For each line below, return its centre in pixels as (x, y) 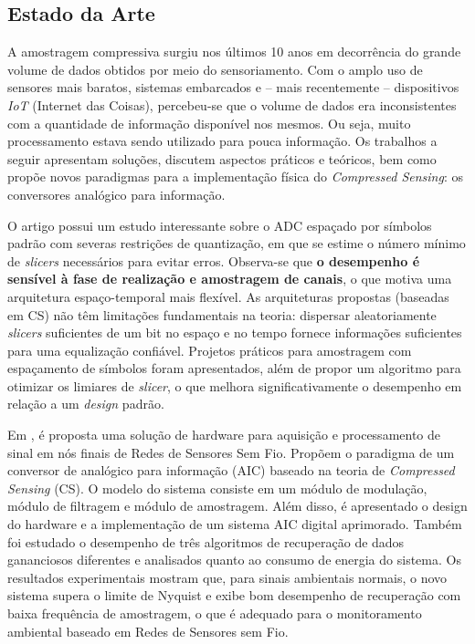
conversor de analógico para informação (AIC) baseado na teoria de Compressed (231, 470)
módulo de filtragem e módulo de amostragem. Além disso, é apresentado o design (237, 506)
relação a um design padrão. (86, 404)
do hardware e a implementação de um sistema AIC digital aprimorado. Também (235, 524)
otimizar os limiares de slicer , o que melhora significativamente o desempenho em (235, 385)
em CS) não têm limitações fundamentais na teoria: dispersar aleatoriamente (222, 314)
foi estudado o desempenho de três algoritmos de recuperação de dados (206, 541)
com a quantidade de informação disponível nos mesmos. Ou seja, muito (209, 123)
